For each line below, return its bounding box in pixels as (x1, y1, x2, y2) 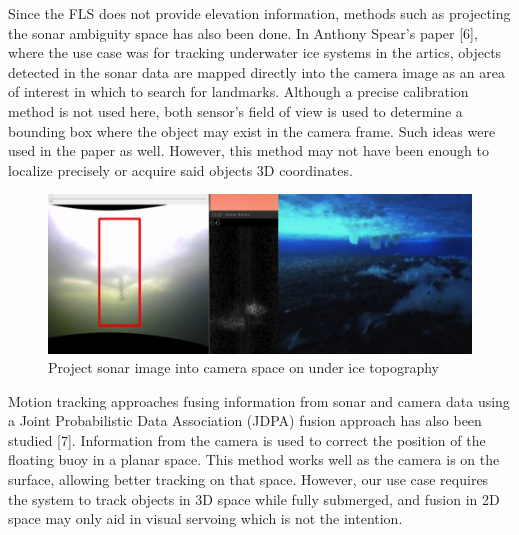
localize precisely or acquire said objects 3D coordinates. (8, 159, 353, 180)
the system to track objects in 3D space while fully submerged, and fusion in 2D (8, 488, 500, 509)
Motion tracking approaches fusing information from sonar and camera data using (8, 390, 510, 411)
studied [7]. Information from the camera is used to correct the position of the (8, 429, 486, 450)
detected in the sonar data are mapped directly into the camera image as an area (8, 61, 505, 82)
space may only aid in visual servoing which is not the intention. (8, 508, 403, 529)
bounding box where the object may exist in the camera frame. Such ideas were (8, 120, 496, 141)
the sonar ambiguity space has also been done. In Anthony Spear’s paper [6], (8, 22, 478, 43)
